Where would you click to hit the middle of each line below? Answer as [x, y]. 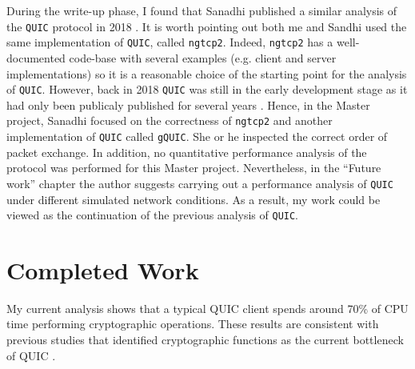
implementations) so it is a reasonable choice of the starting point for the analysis [207, 73]
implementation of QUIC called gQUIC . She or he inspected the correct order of [197, 136]
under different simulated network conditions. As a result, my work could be [194, 199]
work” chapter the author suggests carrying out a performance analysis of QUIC [200, 183]
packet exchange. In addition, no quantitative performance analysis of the [187, 152]
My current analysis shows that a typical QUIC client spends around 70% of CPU [207, 308]
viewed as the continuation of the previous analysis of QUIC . [153, 215]
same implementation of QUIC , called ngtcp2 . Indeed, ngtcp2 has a [170, 42]
